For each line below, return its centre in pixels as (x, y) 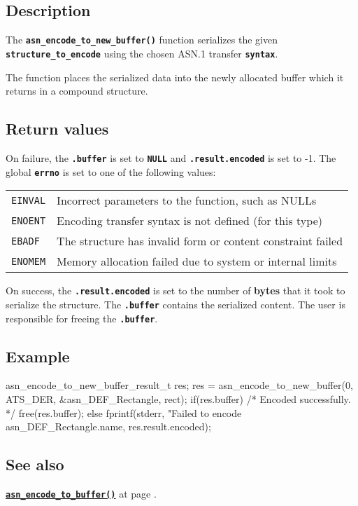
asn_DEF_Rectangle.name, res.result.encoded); (108, 426)
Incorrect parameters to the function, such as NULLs (187, 200)
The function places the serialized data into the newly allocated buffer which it (175, 77)
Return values (57, 129)
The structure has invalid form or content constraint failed (200, 241)
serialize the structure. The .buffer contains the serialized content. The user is (176, 304)
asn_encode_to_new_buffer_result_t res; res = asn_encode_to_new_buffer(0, (179, 385)
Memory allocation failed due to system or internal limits (197, 261)
